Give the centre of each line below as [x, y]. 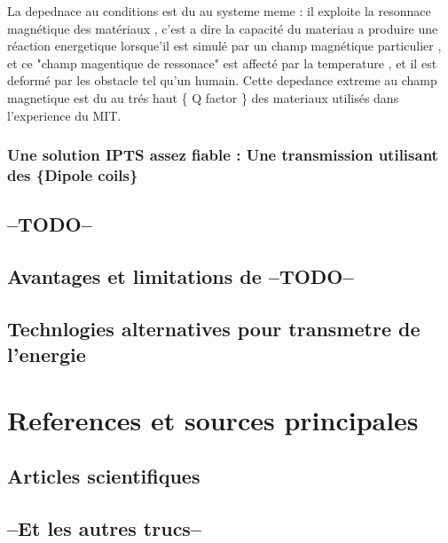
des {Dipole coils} [73, 175]
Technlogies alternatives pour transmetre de [214, 328]
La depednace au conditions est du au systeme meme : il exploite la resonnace [219, 11]
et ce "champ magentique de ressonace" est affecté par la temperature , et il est [222, 63]
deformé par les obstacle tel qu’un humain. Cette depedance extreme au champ [222, 80]
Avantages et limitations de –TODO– [181, 276]
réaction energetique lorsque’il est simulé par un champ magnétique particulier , [224, 46]
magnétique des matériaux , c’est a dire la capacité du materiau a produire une [223, 28]
